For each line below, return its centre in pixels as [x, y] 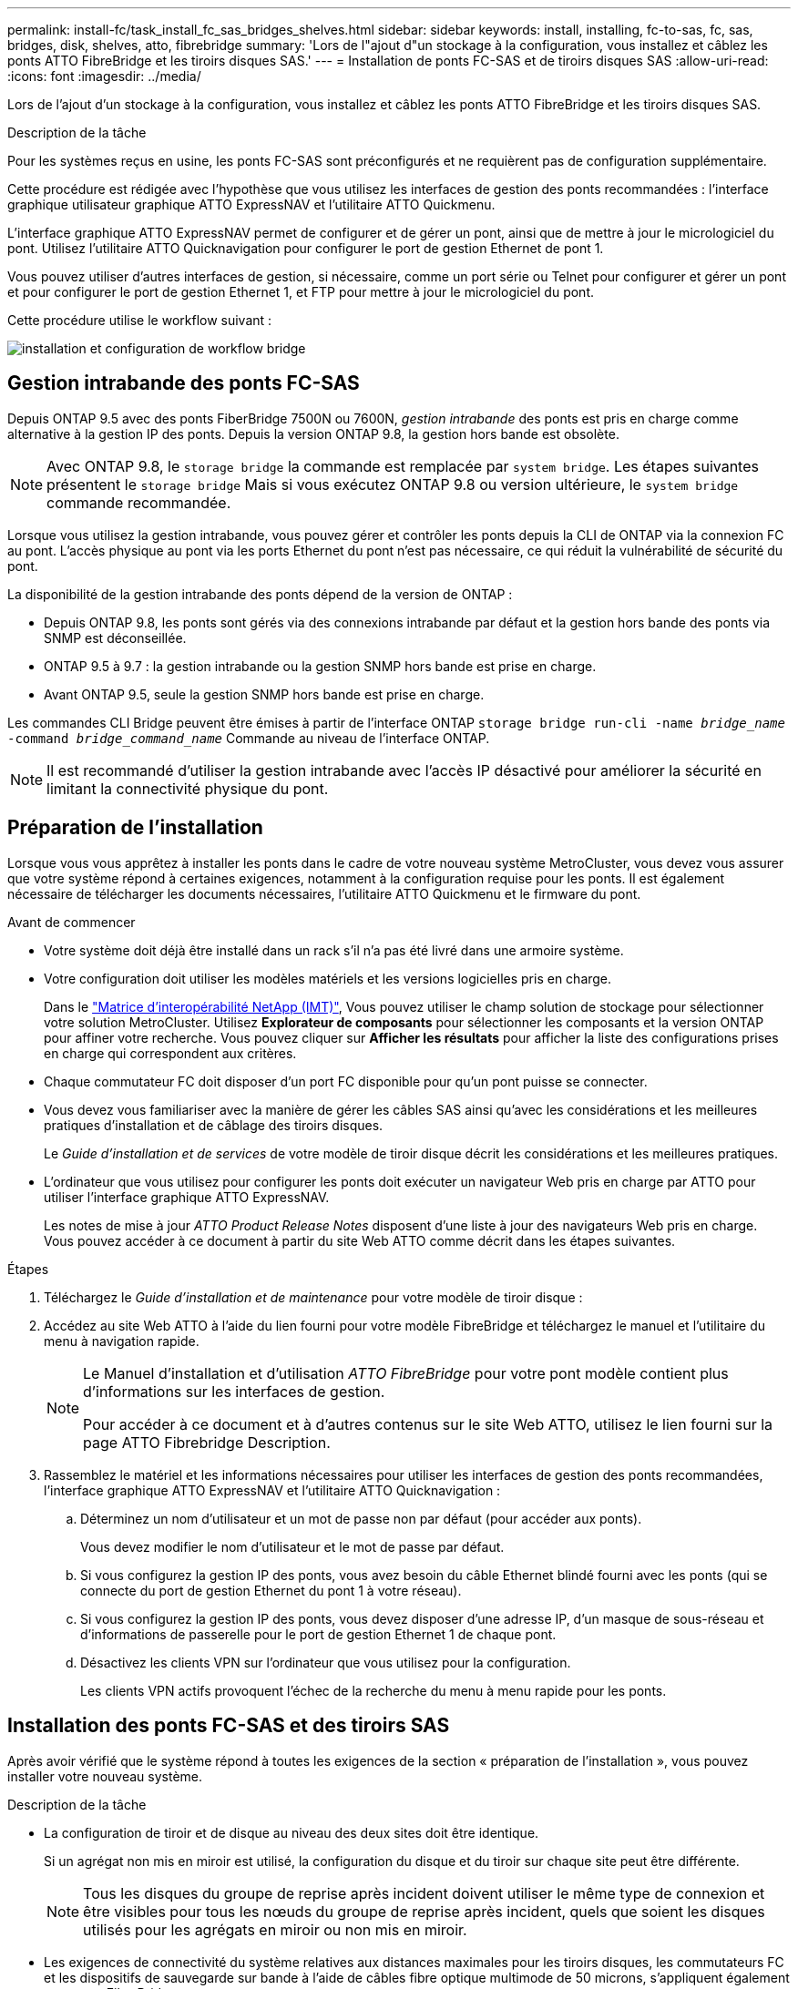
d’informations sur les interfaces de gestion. [234, 1391]
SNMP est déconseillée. [115, 637]
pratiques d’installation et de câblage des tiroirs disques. [214, 1125]
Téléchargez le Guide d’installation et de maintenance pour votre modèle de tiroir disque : [313, 1297]
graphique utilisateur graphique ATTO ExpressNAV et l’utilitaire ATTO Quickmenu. [251, 204]
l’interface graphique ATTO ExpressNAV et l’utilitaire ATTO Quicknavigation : [272, 1490]
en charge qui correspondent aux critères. [170, 1053]
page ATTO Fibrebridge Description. [207, 1442]
